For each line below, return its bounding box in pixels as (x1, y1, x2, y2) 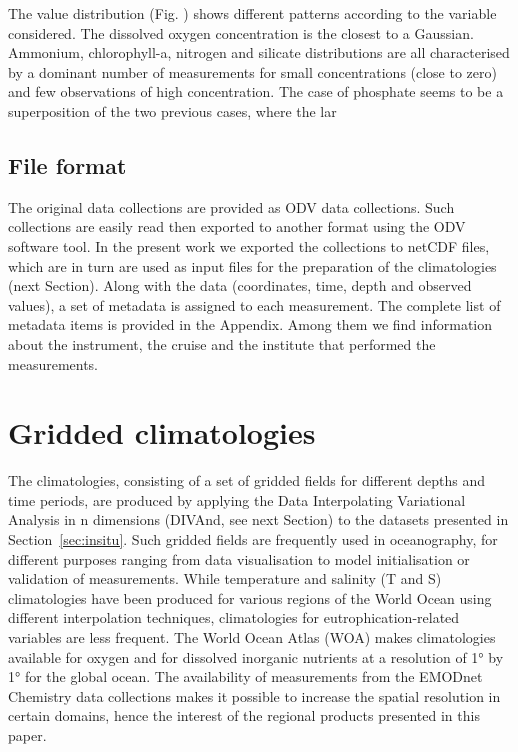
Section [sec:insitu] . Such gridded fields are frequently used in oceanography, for (8, 529, 498, 550)
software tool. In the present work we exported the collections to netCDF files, (8, 235, 490, 256)
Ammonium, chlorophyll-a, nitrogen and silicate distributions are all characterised (8, 42, 510, 63)
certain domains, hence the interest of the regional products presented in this (8, 705, 480, 726)
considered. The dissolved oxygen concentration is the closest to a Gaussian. (8, 22, 474, 43)
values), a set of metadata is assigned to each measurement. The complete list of (8, 294, 501, 315)
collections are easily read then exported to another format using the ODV (8, 216, 466, 237)
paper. (8, 724, 47, 745)
